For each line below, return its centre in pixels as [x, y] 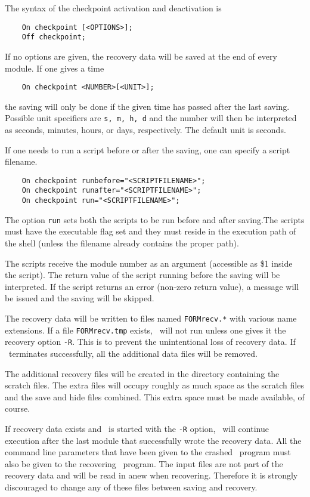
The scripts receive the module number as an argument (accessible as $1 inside [149, 263]
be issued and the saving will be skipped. [80, 298]
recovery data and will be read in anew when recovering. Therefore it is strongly [151, 475]
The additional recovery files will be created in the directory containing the [142, 373]
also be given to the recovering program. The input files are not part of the [144, 463]
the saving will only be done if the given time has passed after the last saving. [147, 106]
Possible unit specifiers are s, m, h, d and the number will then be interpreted [151, 118]
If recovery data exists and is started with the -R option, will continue [137, 428]
